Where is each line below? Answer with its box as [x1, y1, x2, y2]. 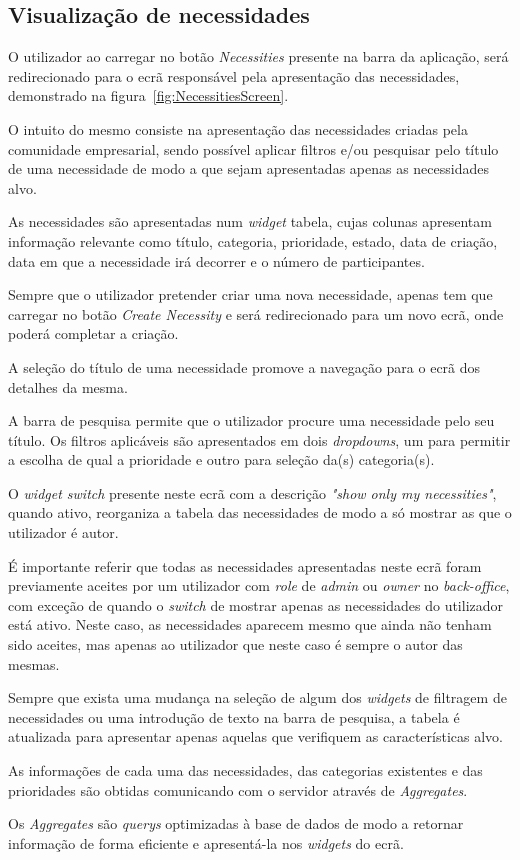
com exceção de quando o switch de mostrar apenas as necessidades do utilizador [8, 594, 504, 615]
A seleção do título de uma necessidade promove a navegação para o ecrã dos [8, 356, 481, 377]
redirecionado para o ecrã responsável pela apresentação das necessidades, [8, 65, 460, 86]
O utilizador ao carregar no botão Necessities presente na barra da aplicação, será [8, 46, 509, 67]
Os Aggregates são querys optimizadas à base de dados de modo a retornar [8, 813, 464, 834]
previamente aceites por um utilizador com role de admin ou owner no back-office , [8, 575, 510, 596]
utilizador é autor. [8, 522, 119, 543]
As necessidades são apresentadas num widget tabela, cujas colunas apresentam [8, 211, 492, 232]
